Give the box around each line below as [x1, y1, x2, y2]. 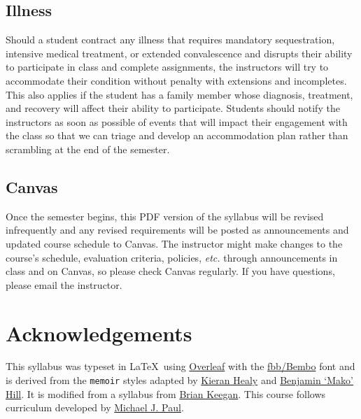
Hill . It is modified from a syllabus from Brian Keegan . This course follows [6, 386, 326, 401]
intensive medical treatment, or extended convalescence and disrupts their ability [6, 45, 353, 60]
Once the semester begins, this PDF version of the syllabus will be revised [6, 208, 324, 223]
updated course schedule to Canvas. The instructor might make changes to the [6, 236, 343, 250]
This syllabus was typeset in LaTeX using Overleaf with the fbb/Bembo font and [6, 359, 355, 374]
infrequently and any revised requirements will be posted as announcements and [6, 222, 349, 237]
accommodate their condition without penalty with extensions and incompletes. [6, 73, 347, 87]
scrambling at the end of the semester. [6, 141, 170, 156]
